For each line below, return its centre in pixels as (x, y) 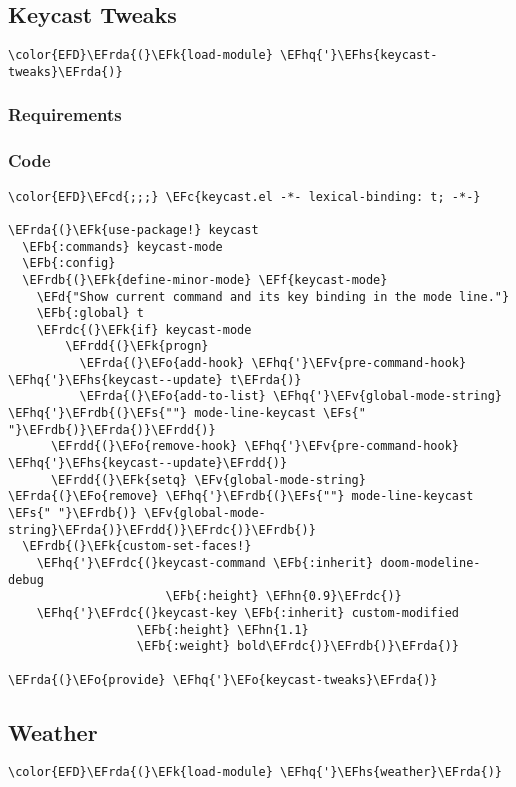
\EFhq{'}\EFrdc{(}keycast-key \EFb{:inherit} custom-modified (248, 612)
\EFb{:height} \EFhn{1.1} (222, 629)
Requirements (65, 114)
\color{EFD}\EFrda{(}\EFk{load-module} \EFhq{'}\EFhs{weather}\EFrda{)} (255, 772)
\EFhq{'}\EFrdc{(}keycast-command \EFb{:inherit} (205, 563)
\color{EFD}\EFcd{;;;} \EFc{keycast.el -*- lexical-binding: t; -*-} (244, 196)
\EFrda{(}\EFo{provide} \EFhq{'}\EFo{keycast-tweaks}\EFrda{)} (223, 679)
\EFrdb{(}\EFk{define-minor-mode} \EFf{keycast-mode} (205, 279)
